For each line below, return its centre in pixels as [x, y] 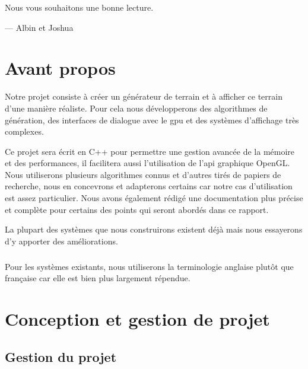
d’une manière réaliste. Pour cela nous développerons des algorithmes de [136, 108]
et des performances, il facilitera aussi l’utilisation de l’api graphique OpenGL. [147, 163]
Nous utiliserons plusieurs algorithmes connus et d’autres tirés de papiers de [143, 174]
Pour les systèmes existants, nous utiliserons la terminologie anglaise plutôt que [149, 266]
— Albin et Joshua [39, 27]
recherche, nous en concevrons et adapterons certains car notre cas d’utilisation [149, 186]
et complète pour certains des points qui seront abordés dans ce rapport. [137, 209]
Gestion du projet [61, 356]
